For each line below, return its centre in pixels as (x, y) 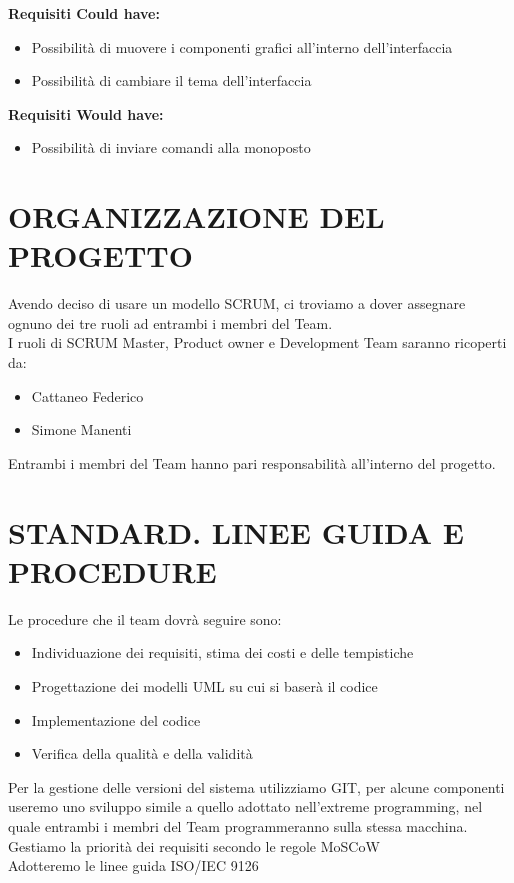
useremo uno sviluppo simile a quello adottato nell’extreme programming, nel (245, 806)
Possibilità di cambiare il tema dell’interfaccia (171, 80)
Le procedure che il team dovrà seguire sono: (145, 618)
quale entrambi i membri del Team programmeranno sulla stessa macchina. (238, 825)
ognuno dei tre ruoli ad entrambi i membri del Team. (170, 322)
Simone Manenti (81, 429)
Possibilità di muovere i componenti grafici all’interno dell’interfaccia (242, 46)
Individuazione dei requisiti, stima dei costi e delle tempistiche (222, 652)
